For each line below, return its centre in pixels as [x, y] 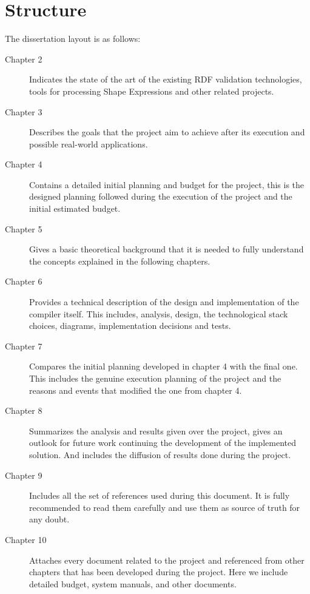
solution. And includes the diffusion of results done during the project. [160, 454]
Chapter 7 [24, 346]
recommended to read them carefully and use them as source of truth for [165, 507]
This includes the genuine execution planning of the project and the [155, 378]
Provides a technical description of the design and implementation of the [164, 302]
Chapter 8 [24, 410]
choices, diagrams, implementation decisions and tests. [130, 326]
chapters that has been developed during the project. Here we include [159, 572]
